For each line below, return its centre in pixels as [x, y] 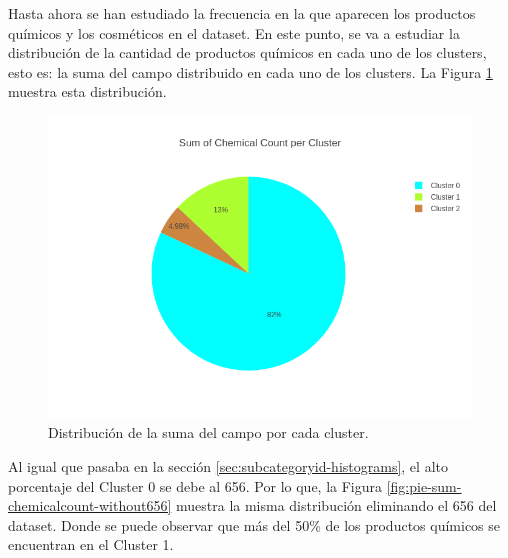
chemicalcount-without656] [90, 505]
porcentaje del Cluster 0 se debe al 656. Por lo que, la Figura [195, 485]
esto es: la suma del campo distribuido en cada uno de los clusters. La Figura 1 [250, 71]
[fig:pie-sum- [424, 485]
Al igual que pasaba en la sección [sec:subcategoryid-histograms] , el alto [228, 466]
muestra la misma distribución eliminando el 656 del [336, 505]
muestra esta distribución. [87, 91]
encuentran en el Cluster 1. [91, 544]
